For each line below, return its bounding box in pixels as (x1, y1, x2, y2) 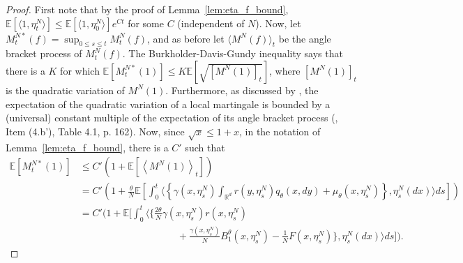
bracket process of (6, 46, 82, 61)
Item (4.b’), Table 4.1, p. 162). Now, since (6, 123, 185, 138)
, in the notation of (239, 123, 321, 138)
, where (269, 63, 301, 77)
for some (128, 15, 164, 30)
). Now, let (255, 15, 301, 30)
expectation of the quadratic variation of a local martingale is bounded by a (6, 96, 331, 111)
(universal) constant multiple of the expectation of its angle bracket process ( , (6, 110, 338, 125)
